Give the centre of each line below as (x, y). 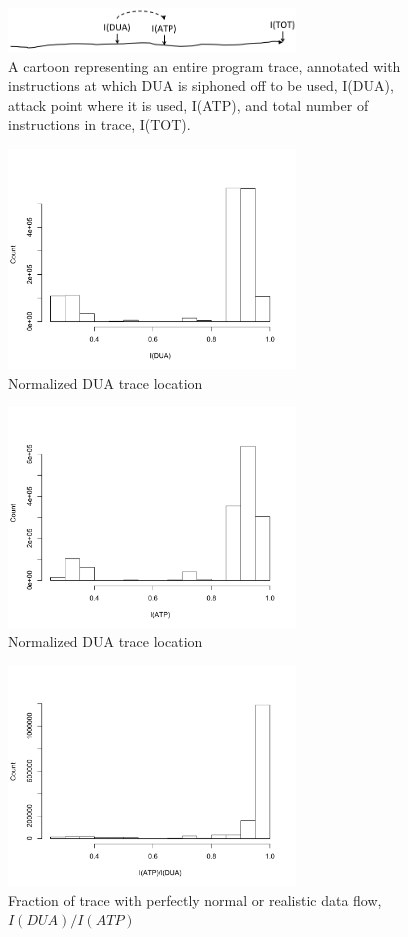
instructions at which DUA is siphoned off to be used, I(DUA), (201, 85)
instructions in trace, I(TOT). (99, 124)
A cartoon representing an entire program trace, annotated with (204, 65)
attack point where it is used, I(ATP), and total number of (188, 104)
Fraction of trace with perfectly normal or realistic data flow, (195, 899)
